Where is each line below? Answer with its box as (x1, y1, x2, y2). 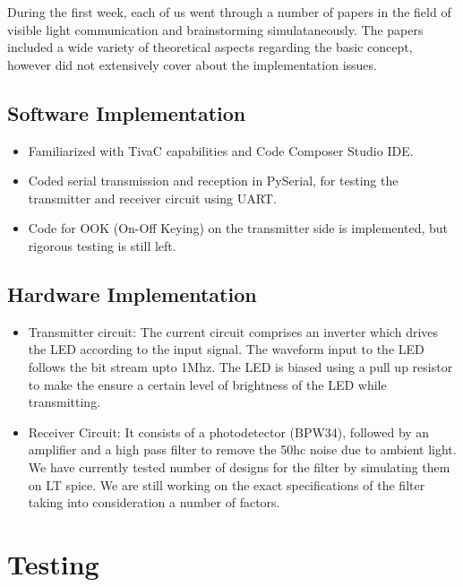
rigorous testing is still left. (28, 236, 176, 255)
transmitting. (28, 393, 101, 411)
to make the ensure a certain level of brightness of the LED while (28, 375, 387, 393)
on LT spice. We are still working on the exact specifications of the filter (28, 475, 425, 494)
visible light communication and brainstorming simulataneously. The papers (7, 20, 424, 39)
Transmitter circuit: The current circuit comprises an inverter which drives (28, 322, 439, 341)
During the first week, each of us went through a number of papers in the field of (7, 3, 451, 21)
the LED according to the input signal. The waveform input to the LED (28, 340, 424, 358)
